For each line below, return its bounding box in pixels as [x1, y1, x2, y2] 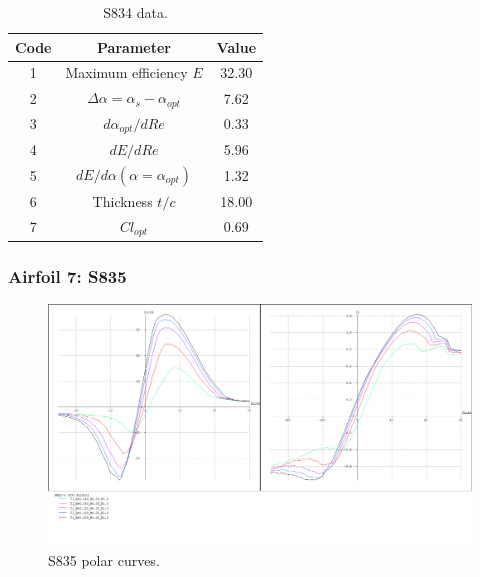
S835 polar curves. [48, 549, 160, 570]
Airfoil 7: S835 [8, 263, 127, 288]
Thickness [92, 190, 153, 211]
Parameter [97, 36, 171, 57]
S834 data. [103, 2, 168, 22]
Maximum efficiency [65, 62, 188, 83]
